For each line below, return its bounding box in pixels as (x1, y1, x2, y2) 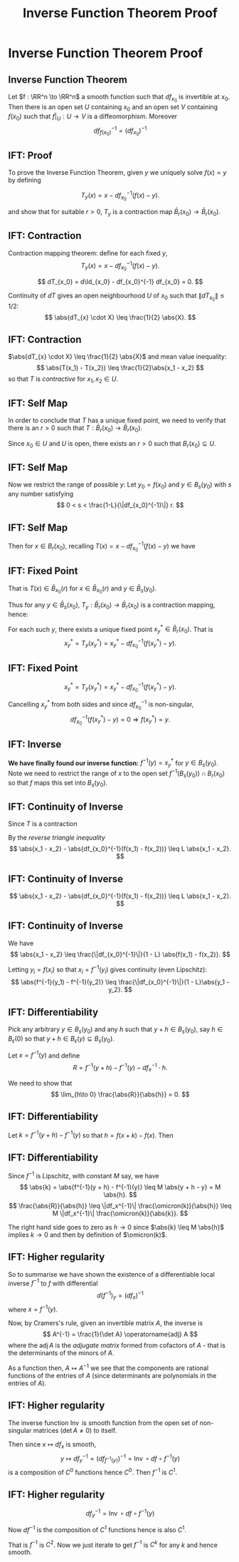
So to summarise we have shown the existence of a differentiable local (8, 1270, 216, 1278)
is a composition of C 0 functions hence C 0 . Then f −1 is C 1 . (8, 1467, 177, 1476)
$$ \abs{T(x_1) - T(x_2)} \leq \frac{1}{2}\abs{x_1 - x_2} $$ (36, 364, 205, 372)
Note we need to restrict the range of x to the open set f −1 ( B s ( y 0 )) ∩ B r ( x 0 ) (8, 768, 225, 779)
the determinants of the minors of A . (8, 1349, 115, 1357)
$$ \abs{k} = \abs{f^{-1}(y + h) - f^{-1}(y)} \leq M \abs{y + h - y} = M (19, 1183, 221, 1191)
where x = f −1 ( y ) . (8, 1304, 58, 1314)
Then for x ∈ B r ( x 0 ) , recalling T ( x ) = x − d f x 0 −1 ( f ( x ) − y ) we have (8, 541, 196, 553)
